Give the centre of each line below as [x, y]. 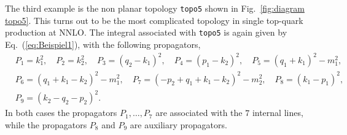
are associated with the [199, 113]
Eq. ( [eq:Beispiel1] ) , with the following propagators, [103, 44]
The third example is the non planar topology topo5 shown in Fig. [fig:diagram [155, 8]
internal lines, [278, 113]
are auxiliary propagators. [178, 124]
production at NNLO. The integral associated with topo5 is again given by [146, 32]
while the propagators [46, 124]
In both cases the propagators [61, 113]
